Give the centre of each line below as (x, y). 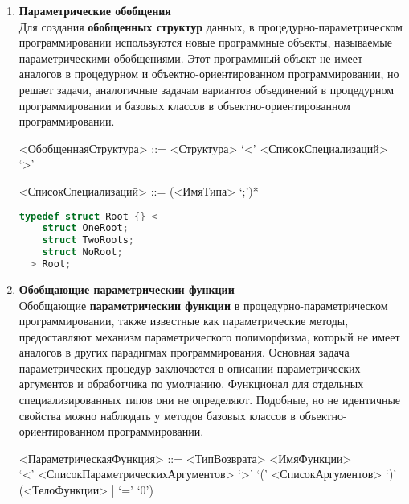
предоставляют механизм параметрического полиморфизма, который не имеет (209, 336)
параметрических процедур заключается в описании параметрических (190, 368)
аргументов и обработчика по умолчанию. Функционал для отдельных (191, 384)
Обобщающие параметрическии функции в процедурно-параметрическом (203, 305)
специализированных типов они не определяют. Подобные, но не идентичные (210, 400)
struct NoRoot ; (82, 252)
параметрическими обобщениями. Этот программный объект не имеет (191, 58)
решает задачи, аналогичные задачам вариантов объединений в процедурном (207, 89)
